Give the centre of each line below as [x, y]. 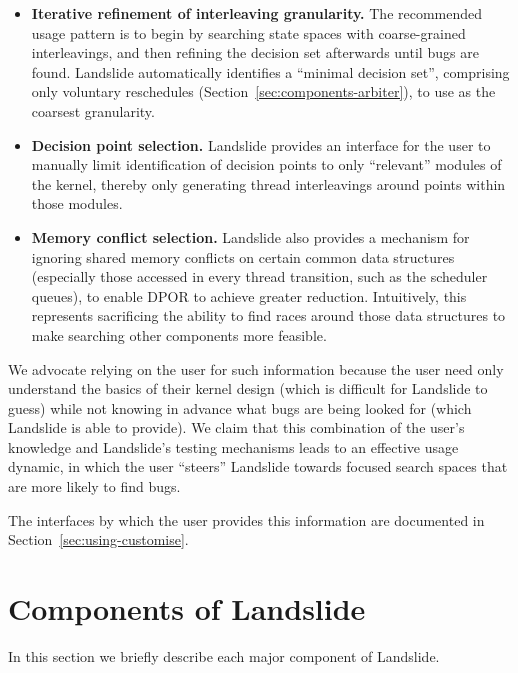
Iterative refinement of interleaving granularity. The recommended [257, 13]
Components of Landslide [187, 608]
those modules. [77, 203]
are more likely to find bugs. [94, 486]
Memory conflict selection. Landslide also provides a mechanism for [250, 236]
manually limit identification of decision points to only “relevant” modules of [266, 164]
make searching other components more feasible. [179, 334]
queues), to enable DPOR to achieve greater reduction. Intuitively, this [249, 295]
